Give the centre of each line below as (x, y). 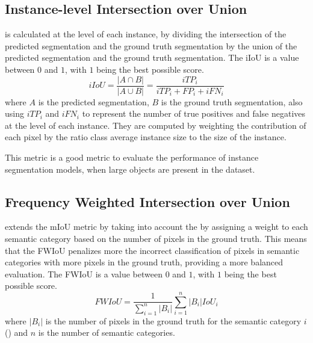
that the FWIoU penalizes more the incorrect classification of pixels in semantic (152, 250)
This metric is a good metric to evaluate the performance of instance (132, 157)
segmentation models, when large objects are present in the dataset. (130, 169)
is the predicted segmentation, (94, 101)
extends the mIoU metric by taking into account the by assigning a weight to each (156, 227)
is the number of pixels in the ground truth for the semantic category (173, 320)
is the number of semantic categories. (107, 332)
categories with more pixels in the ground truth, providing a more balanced (144, 262)
